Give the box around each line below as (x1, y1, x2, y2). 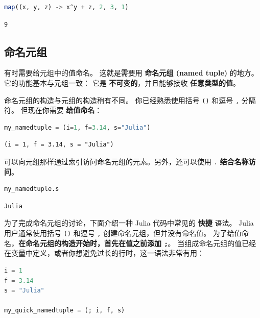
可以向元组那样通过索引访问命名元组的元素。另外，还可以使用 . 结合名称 (4, 156, 249, 167)
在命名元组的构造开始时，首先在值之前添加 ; (18, 237, 168, 248)
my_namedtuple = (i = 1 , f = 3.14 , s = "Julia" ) (4, 124, 151, 131)
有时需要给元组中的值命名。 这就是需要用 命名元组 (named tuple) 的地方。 (4, 67, 258, 78)
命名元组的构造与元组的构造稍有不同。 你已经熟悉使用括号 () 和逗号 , (4, 94, 240, 105)
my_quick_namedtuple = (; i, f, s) (4, 307, 125, 314)
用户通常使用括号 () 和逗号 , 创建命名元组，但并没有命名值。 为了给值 (4, 228, 242, 238)
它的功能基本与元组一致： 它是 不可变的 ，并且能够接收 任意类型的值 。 (4, 77, 240, 88)
